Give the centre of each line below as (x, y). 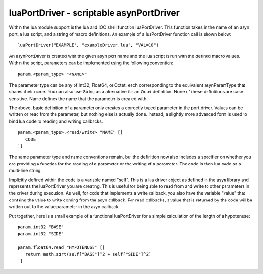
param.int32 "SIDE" (41, 234)
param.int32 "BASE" (41, 227)
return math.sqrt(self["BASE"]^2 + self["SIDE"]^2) (88, 254)
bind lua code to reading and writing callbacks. (56, 121)
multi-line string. (26, 171)
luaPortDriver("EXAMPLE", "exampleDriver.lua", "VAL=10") (88, 45)
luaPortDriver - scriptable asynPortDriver (94, 13)
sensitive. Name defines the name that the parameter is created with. (78, 99)
